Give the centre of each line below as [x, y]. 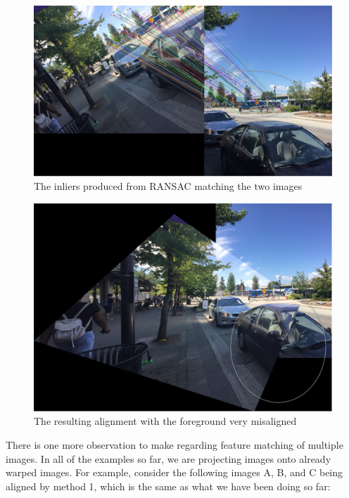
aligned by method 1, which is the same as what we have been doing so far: [168, 486]
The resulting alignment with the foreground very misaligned [165, 421]
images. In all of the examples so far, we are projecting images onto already [169, 458]
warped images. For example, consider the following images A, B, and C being [174, 472]
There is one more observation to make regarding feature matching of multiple [174, 445]
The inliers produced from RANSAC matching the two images [168, 186]
